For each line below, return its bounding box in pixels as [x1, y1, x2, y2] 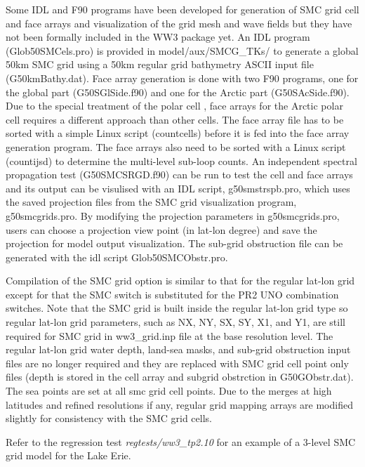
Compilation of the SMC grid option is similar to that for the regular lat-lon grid [6, 273, 355, 288]
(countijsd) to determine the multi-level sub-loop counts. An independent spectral [6, 153, 357, 168]
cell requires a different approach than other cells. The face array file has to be [6, 112, 344, 126]
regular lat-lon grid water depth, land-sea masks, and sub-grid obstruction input [6, 342, 351, 357]
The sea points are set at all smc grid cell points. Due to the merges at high [6, 383, 332, 398]
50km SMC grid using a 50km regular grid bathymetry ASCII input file [6, 57, 314, 72]
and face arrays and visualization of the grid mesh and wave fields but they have [6, 15, 352, 30]
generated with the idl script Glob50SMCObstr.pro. [6, 249, 228, 264]
